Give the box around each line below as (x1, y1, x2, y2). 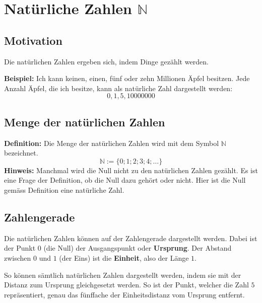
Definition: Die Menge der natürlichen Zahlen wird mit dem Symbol (4, 137, 219, 148)
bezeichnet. (4, 147, 38, 158)
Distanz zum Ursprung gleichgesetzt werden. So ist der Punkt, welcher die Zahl (4, 279, 249, 290)
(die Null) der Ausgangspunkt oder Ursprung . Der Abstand (43, 243, 232, 253)
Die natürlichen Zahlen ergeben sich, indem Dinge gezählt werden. (4, 56, 209, 66)
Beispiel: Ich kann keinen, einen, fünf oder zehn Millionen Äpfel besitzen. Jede (4, 73, 250, 84)
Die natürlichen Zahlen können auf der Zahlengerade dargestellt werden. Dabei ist (4, 233, 257, 243)
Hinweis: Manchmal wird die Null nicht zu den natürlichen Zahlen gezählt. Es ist (4, 165, 258, 175)
